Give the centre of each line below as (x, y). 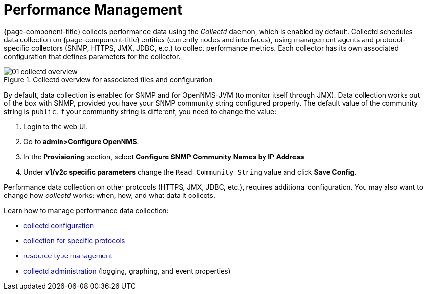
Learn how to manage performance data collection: (86, 210)
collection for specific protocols (74, 240)
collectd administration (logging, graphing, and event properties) (127, 271)
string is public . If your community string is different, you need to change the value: (140, 111)
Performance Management (93, 10)
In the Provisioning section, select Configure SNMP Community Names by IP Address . (165, 157)
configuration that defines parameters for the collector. (92, 56)
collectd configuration (59, 225)
